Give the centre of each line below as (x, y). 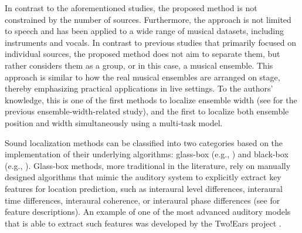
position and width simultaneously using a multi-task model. (114, 122)
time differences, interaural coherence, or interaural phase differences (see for (142, 200)
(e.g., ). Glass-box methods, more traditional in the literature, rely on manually (148, 165)
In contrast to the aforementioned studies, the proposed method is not (131, 8)
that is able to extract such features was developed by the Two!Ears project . (143, 223)
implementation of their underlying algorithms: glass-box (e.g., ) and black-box (147, 154)
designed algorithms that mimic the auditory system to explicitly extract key (143, 177)
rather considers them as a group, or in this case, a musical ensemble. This (139, 65)
